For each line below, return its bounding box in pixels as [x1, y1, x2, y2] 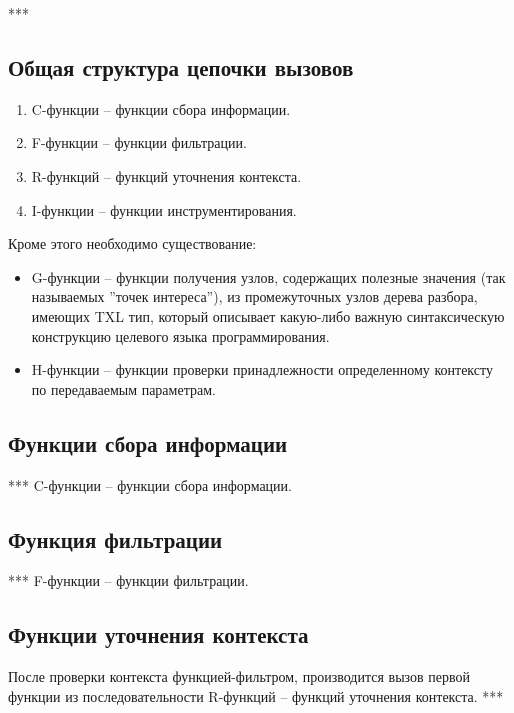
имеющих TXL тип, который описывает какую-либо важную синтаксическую [31, 305, 505, 326]
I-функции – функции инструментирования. [31, 199, 297, 220]
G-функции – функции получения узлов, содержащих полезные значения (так [31, 266, 506, 287]
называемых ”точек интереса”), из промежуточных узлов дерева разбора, [31, 286, 478, 307]
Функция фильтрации [8, 523, 223, 554]
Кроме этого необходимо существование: [8, 233, 257, 254]
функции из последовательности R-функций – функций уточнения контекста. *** [8, 685, 504, 706]
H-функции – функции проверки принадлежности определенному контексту [31, 359, 493, 380]
